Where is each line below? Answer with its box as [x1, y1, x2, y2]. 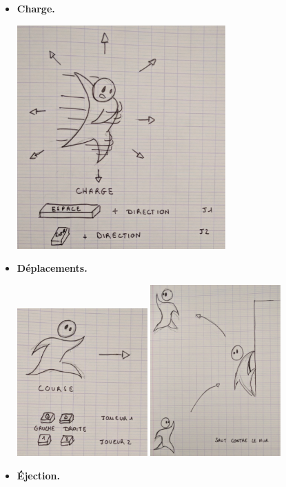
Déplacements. [17, 261, 88, 275]
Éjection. [17, 468, 61, 482]
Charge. [17, 1, 55, 15]
